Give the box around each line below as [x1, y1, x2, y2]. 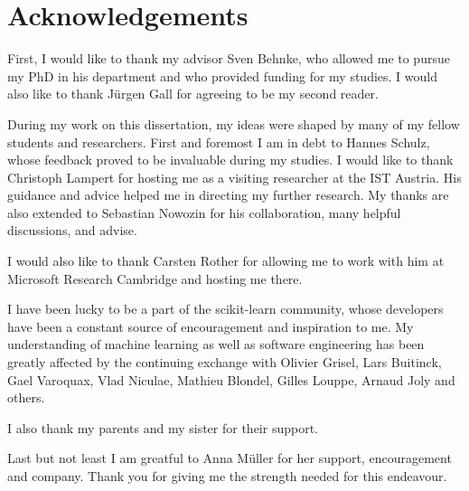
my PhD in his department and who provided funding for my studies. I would [7, 66, 438, 85]
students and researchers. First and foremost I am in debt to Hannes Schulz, [7, 132, 430, 151]
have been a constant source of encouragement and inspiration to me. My [7, 316, 414, 335]
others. [7, 388, 45, 407]
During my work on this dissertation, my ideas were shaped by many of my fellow [7, 114, 460, 133]
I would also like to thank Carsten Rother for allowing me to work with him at [7, 251, 445, 270]
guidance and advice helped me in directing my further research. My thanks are [7, 185, 449, 204]
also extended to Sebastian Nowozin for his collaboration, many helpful [7, 203, 401, 222]
